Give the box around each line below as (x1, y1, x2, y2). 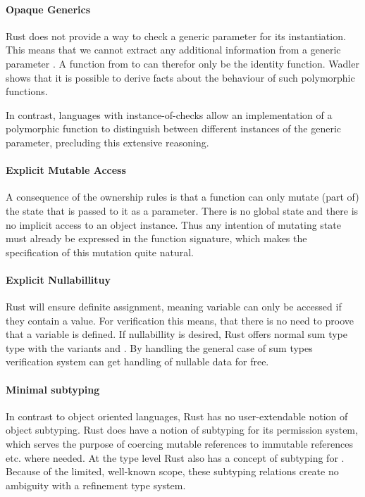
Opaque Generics (6, 1, 91, 16)
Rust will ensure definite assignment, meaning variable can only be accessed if (6, 299, 342, 314)
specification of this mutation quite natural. (6, 244, 194, 259)
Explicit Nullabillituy (6, 272, 111, 287)
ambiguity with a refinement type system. (6, 477, 186, 492)
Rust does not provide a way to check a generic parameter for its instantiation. (6, 28, 346, 43)
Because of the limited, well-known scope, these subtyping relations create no (6, 464, 339, 479)
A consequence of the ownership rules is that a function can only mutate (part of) (6, 189, 359, 204)
